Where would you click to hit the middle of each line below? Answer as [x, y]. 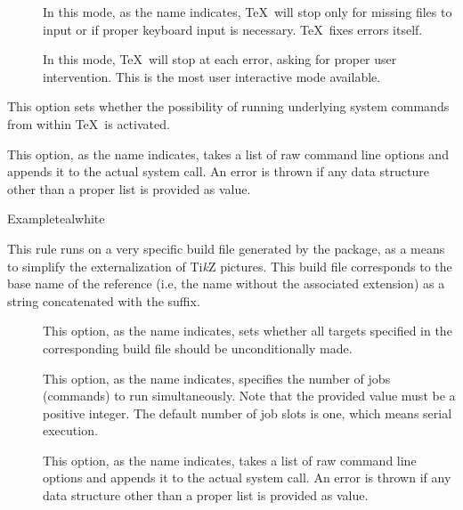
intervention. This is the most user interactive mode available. [212, 76]
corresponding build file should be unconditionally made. [198, 348]
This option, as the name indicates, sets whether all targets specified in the [248, 331]
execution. [70, 430]
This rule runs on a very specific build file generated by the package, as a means [226, 248]
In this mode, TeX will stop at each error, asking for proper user [220, 59]
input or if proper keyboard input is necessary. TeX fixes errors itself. [233, 29]
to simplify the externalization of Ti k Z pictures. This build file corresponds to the [230, 266]
